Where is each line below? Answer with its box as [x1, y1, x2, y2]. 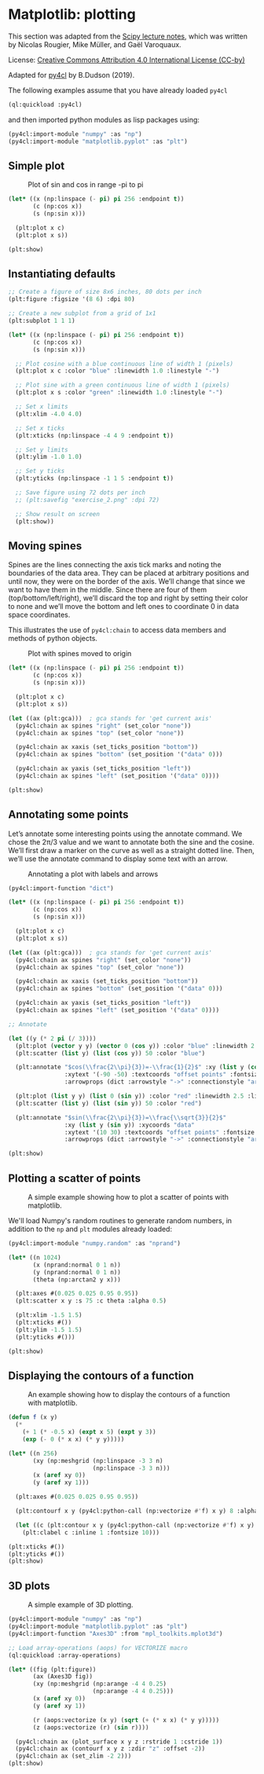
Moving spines [8, 539, 82, 552]
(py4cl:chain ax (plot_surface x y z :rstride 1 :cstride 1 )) [15, 1738, 223, 1746]
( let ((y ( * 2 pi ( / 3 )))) [8, 1035, 97, 1043]
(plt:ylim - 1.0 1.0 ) [15, 453, 82, 461]
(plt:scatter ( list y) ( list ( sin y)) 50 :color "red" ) [15, 1099, 202, 1107]
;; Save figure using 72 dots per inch [15, 489, 146, 497]
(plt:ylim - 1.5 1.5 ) [15, 1325, 82, 1333]
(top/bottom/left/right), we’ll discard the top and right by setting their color [8, 593, 248, 603]
